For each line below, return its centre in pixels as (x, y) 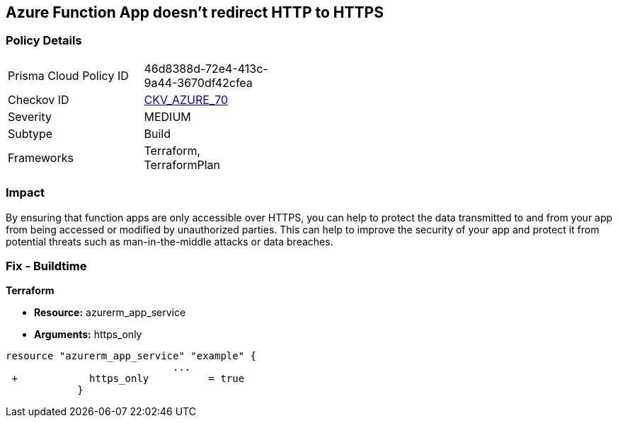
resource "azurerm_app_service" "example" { (131, 356)
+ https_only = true (128, 379)
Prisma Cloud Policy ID (68, 75)
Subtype (30, 133)
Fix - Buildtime (46, 266)
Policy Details (44, 41)
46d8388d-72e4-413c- (206, 68)
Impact (25, 193)
